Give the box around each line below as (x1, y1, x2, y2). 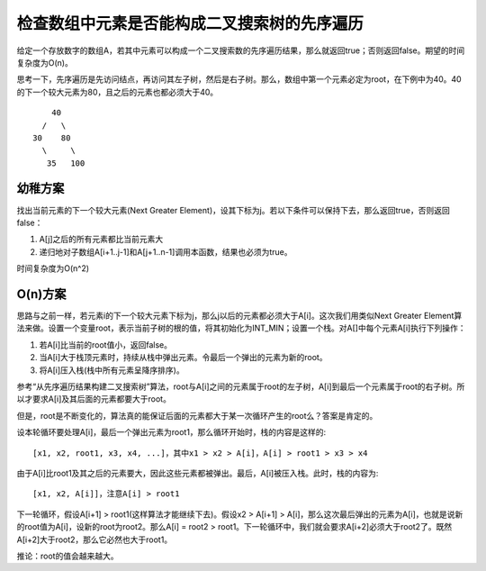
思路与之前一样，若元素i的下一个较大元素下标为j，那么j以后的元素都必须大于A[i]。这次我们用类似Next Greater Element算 (16, 311, 463, 322)
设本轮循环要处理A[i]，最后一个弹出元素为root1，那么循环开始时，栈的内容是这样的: (16, 427, 327, 438)
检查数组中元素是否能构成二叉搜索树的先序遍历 (16, 14, 364, 33)
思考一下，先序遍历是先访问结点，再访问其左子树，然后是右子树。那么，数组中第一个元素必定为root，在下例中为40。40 (16, 74, 463, 85)
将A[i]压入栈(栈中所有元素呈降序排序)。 (39, 365, 184, 376)
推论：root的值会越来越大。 (16, 550, 119, 561)
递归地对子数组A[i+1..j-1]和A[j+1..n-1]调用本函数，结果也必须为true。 (39, 246, 292, 257)
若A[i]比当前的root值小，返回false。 (39, 339, 173, 350)
